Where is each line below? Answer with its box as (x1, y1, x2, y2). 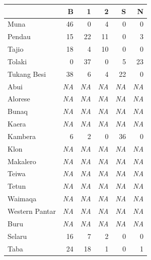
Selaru (8, 230, 27, 241)
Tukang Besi (8, 68, 46, 79)
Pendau (8, 31, 31, 42)
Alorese (8, 93, 30, 104)
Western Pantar (8, 206, 56, 216)
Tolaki (8, 56, 27, 66)
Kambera (8, 131, 36, 141)
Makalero (8, 156, 36, 166)
